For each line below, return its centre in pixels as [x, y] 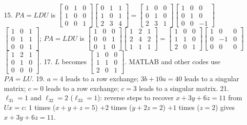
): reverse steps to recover [135, 98]
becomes [74, 61]
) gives [225, 107]
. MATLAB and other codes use [173, 61]
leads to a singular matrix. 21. [184, 88]
